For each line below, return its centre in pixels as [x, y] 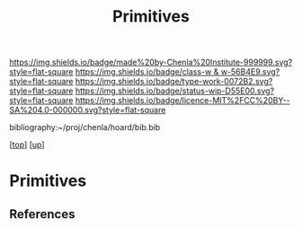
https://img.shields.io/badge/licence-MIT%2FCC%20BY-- [182, 101]
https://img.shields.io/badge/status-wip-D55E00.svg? [175, 91]
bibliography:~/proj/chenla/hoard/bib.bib [85, 127]
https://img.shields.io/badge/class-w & [147, 72]
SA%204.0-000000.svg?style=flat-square [88, 110]
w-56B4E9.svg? [250, 72]
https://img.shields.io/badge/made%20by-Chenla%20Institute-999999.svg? [151, 62]
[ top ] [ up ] [27, 145]
